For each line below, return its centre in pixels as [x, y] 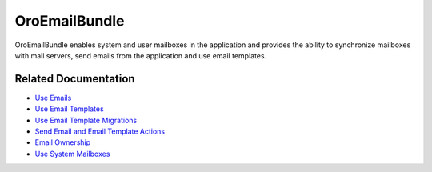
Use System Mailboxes [72, 154]
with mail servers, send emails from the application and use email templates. [141, 55]
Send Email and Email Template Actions [100, 131]
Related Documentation [75, 79]
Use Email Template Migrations [86, 120]
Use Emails [53, 98]
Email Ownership [63, 142]
